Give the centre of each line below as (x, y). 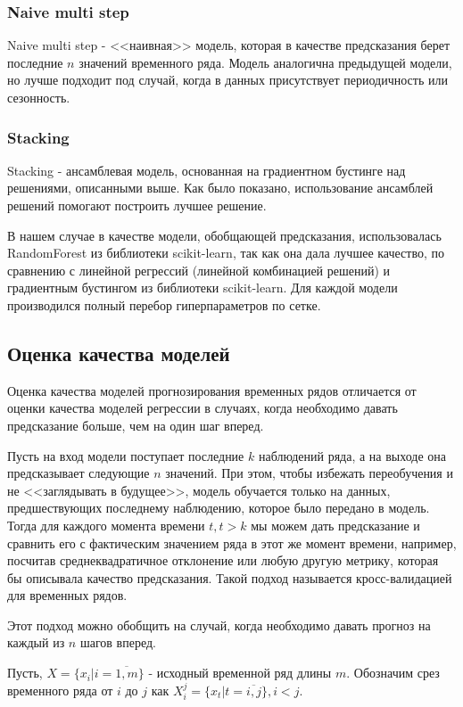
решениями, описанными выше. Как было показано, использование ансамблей (220, 188)
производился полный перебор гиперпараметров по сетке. (164, 304)
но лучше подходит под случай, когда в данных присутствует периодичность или (227, 80)
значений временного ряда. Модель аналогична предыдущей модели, (265, 62)
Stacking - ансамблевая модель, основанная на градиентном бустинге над (207, 170)
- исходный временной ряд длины (240, 673)
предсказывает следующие (79, 473)
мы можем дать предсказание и (335, 525)
